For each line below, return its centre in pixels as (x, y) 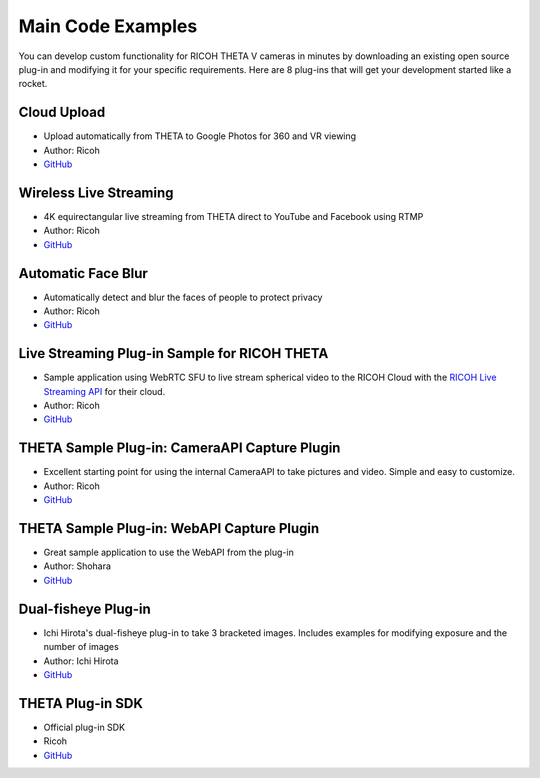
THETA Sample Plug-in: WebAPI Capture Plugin (169, 528)
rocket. (33, 84)
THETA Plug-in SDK (81, 703)
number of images (81, 647)
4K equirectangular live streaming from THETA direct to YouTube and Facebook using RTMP (233, 216)
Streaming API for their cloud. (104, 391)
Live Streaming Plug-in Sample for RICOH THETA (173, 353)
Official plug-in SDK (84, 727)
